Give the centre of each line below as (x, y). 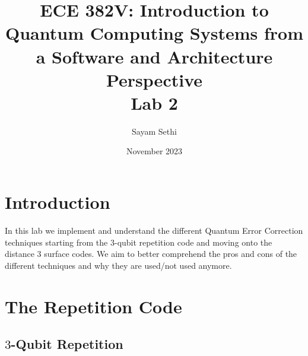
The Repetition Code (93, 306)
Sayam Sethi (154, 131)
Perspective (154, 79)
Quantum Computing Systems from (154, 33)
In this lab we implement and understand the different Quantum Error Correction (154, 230)
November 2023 (154, 151)
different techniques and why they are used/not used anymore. (118, 265)
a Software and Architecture (154, 56)
